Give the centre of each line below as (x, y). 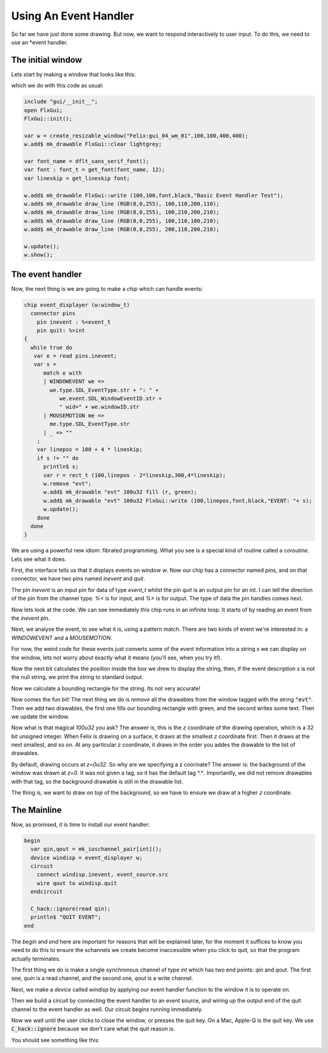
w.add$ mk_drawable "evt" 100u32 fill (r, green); (120, 492)
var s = (45, 364)
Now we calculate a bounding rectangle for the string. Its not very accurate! (106, 688)
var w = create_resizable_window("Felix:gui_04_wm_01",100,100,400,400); (136, 136)
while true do (52, 347)
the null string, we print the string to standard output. (77, 677)
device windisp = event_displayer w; (87, 857)
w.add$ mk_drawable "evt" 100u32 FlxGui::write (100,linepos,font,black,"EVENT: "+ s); (178, 501)
